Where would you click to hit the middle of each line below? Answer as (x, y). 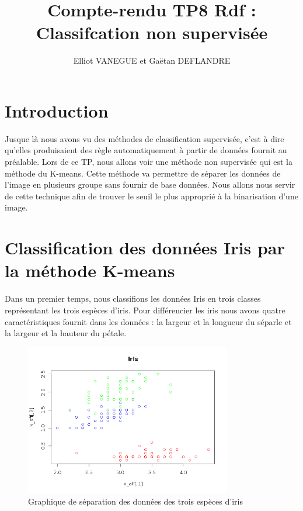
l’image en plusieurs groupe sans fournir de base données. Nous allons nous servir (150, 184)
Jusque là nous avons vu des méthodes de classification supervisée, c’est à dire (144, 138)
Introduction (57, 110)
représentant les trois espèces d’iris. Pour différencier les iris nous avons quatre (145, 310)
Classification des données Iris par (145, 248)
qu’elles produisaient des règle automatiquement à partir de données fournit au (146, 150)
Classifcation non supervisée (152, 32)
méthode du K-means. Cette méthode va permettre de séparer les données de (143, 173)
